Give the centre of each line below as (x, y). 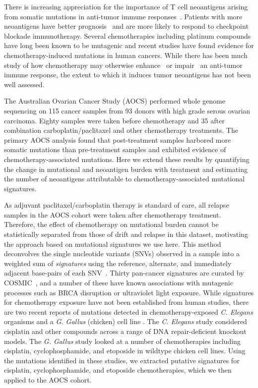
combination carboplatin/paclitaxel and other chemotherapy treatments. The (121, 130)
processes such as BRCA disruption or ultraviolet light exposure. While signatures (129, 292)
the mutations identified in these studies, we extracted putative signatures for (122, 360)
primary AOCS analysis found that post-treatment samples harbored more (118, 139)
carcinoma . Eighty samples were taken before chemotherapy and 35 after (114, 120)
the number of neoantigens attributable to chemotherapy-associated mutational (124, 179)
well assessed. (24, 84)
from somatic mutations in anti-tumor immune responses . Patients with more (123, 16)
